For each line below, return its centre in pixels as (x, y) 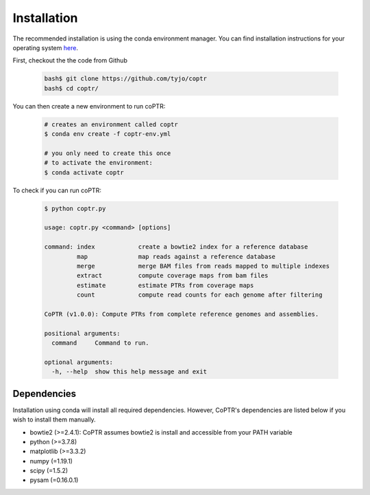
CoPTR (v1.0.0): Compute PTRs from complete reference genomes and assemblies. (182, 314)
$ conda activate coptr (84, 172)
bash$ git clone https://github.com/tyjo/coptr (125, 79)
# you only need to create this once (108, 153)
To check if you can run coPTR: (57, 190)
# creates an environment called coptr (111, 124)
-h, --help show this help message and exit (129, 372)
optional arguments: (78, 362)
